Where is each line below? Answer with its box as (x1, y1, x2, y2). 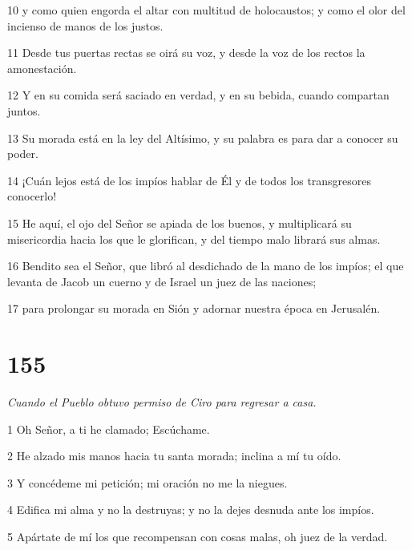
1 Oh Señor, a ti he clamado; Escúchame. (7, 420, 210, 437)
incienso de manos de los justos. (7, 17, 164, 34)
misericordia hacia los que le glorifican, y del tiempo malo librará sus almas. (7, 230, 381, 247)
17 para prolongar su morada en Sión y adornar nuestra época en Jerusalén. (7, 300, 381, 317)
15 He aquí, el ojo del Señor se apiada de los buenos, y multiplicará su (7, 214, 352, 231)
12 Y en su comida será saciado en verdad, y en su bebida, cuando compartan (7, 87, 390, 103)
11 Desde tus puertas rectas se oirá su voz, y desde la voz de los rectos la (7, 44, 366, 61)
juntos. (7, 102, 41, 119)
